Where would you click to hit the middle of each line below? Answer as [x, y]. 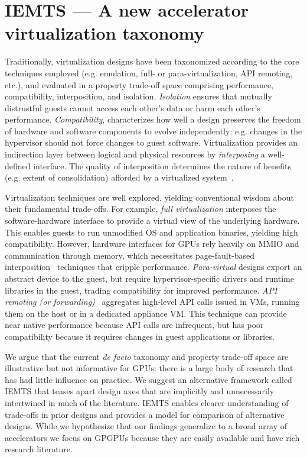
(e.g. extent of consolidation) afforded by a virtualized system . [119, 177]
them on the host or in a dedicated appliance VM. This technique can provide [146, 313]
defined [18, 165]
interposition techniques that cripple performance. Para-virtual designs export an [153, 267]
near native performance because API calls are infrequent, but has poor [134, 325]
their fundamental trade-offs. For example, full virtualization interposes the [141, 209]
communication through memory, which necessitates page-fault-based [130, 255]
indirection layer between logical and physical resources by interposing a [135, 154]
